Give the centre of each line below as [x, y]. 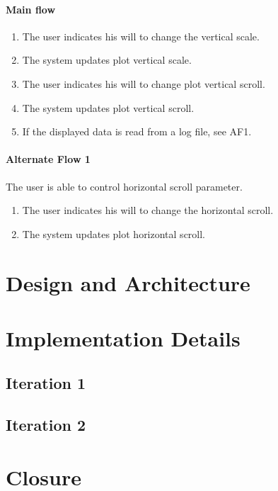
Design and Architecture [128, 282]
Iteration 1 [46, 383]
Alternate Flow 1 [48, 159]
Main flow [31, 9]
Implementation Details [123, 338]
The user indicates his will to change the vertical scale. [141, 36]
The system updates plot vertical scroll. [108, 107]
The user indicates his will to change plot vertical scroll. [144, 83]
